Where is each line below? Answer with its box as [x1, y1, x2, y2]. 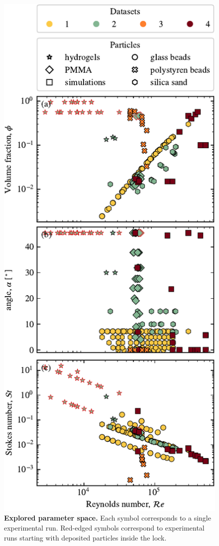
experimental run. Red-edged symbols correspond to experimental [4, 522, 205, 533]
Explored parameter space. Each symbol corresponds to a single [4, 513, 211, 523]
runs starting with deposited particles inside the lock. [4, 532, 167, 543]
